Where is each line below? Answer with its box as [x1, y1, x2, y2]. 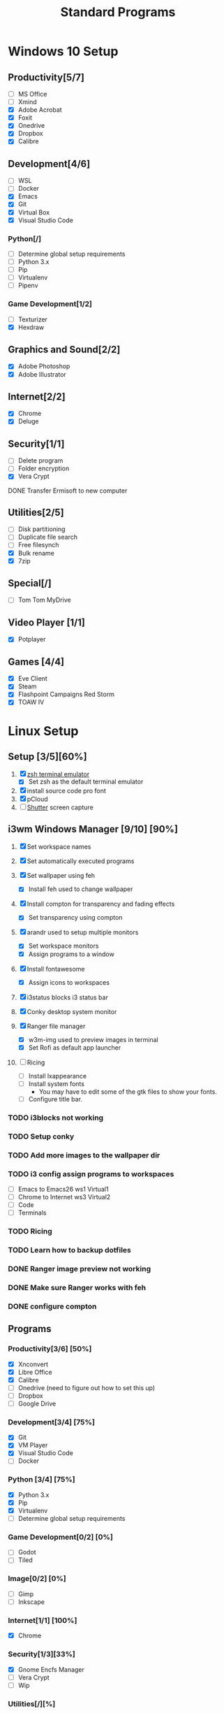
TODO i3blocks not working [8, 1113, 104, 1122]
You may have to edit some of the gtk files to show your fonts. [38, 1087, 217, 1096]
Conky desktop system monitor [27, 1007, 117, 1015]
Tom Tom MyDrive [17, 595, 72, 605]
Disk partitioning [17, 525, 66, 533]
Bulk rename [17, 549, 54, 557]
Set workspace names [27, 843, 91, 851]
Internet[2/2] [8, 391, 66, 403]
